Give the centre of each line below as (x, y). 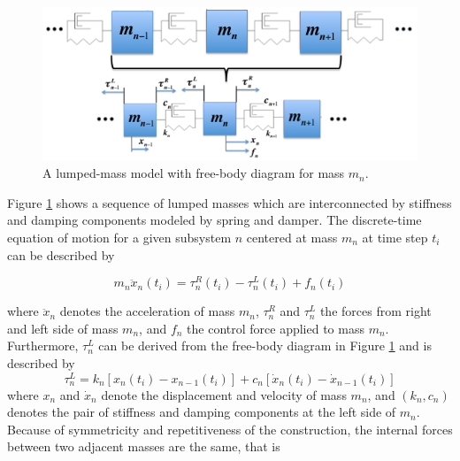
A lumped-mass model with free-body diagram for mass (194, 173)
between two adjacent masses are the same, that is (144, 446)
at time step (395, 237)
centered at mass (292, 237)
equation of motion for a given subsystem (119, 237)
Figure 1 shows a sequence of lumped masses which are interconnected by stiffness (230, 202)
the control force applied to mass (276, 328)
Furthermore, (43, 346)
